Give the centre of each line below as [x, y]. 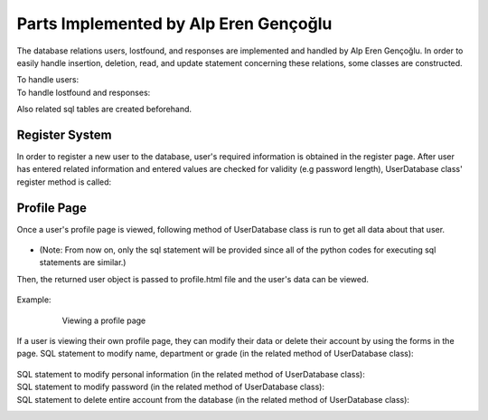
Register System [64, 134]
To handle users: [48, 80]
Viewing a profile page [104, 320]
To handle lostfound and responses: [84, 92]
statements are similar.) [83, 262]
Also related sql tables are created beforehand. [104, 110]
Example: [34, 300]
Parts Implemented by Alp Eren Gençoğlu [174, 24]
